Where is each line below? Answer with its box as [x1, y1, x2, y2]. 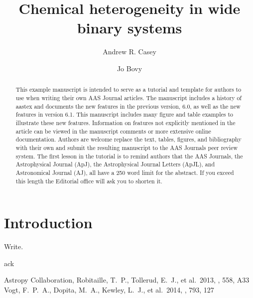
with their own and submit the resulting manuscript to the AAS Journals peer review [15, 143, 238, 151]
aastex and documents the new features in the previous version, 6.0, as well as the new [15, 102, 241, 110]
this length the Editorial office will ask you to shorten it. [15, 176, 162, 185]
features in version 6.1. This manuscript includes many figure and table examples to [15, 110, 233, 119]
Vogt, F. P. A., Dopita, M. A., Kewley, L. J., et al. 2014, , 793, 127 [4, 284, 214, 295]
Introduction [4, 212, 93, 233]
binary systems [77, 17, 182, 38]
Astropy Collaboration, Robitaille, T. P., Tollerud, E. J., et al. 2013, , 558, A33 [4, 275, 250, 285]
